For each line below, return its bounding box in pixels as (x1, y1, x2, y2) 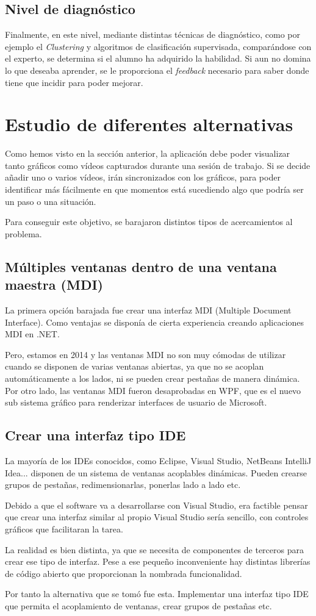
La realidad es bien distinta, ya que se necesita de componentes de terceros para (5, 543, 304, 556)
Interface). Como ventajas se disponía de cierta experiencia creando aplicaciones (5, 315, 304, 328)
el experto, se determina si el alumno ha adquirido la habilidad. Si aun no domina (5, 52, 311, 65)
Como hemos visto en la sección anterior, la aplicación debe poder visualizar (5, 147, 290, 160)
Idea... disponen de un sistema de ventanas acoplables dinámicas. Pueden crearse (5, 466, 307, 479)
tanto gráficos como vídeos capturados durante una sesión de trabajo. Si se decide (5, 159, 311, 171)
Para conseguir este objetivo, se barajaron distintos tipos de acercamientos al (5, 215, 293, 228)
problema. (5, 227, 42, 240)
